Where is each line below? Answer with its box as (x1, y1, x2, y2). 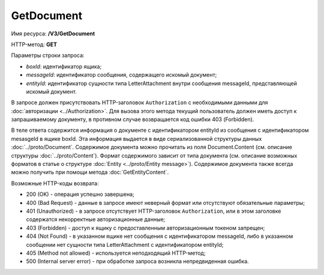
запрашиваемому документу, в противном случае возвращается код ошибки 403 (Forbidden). (11, 116, 254, 123)
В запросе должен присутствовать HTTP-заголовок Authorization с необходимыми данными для (11, 99, 268, 106)
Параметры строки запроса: (11, 52, 85, 59)
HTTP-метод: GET (11, 41, 57, 48)
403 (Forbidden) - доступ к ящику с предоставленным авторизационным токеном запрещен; (26, 224, 265, 231)
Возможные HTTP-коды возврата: (11, 180, 99, 187)
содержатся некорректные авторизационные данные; (26, 216, 166, 223)
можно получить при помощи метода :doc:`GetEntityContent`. (11, 168, 169, 176)
